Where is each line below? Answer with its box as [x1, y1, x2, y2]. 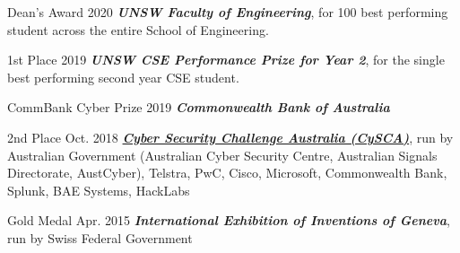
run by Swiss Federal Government [7, 228, 193, 247]
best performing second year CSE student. [7, 67, 239, 86]
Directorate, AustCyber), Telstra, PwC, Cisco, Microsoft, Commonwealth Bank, [7, 163, 447, 182]
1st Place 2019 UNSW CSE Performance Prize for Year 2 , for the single [7, 50, 445, 69]
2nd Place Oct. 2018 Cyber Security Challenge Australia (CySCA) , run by [7, 127, 454, 146]
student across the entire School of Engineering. [7, 20, 269, 39]
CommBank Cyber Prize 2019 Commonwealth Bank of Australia [7, 98, 390, 117]
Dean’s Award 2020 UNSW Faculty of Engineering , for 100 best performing [7, 3, 448, 21]
